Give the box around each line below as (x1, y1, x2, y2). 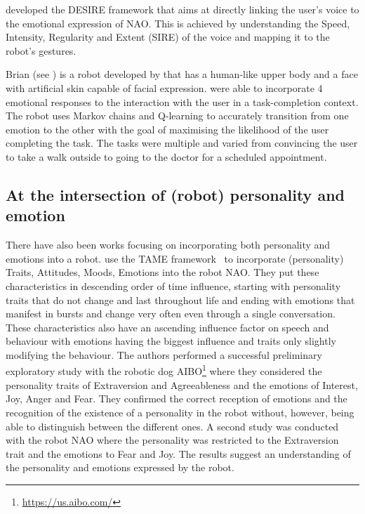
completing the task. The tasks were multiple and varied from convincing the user (6, 136, 358, 150)
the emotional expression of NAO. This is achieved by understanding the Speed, (6, 15, 350, 30)
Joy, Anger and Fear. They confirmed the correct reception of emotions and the (6, 391, 347, 406)
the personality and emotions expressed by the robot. (6, 460, 234, 475)
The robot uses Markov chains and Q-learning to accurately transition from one (6, 108, 349, 123)
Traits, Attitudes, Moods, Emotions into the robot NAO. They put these (6, 265, 319, 279)
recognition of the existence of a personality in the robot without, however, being (6, 404, 354, 419)
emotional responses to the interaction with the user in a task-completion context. (6, 94, 359, 109)
